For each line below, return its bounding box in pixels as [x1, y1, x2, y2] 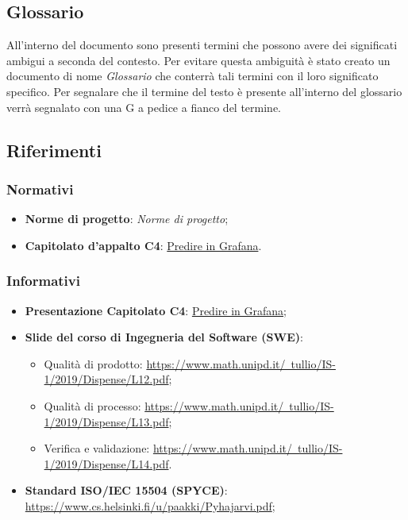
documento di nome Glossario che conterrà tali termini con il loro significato [6, 67, 379, 84]
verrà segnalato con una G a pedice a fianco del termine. [6, 98, 281, 115]
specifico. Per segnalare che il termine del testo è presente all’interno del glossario [6, 83, 402, 99]
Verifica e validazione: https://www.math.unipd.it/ [44, 440, 293, 456]
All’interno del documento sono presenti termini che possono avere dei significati [6, 37, 398, 53]
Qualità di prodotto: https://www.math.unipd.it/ [44, 355, 286, 372]
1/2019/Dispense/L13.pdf [44, 413, 169, 429]
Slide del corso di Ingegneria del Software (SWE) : [25, 329, 303, 345]
